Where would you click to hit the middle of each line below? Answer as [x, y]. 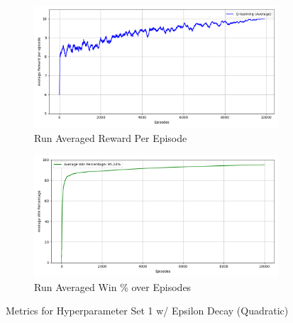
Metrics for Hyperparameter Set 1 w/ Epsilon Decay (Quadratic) [147, 311]
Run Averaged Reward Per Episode [111, 137]
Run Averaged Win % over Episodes [113, 286]
